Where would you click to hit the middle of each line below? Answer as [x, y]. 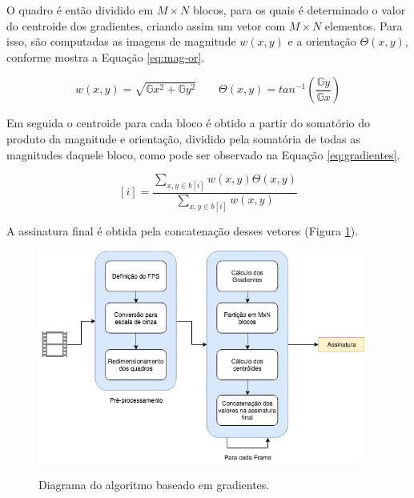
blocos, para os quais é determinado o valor [299, 10]
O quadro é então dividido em [80, 10]
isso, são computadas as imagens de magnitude [121, 41]
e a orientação [322, 41]
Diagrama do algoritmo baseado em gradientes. [154, 485]
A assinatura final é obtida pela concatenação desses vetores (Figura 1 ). [183, 230]
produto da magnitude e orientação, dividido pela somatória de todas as [183, 138]
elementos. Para [364, 25]
